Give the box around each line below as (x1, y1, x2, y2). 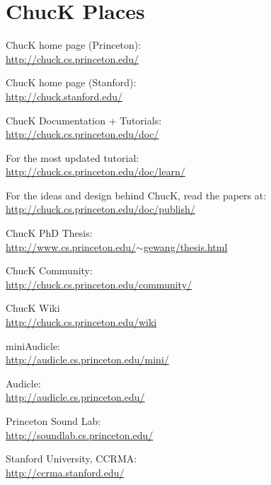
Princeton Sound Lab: (6, 414, 101, 428)
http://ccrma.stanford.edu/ (6, 464, 125, 479)
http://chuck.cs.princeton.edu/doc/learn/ (6, 164, 185, 179)
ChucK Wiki (6, 300, 60, 315)
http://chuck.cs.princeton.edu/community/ (6, 276, 192, 291)
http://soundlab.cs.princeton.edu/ (6, 427, 154, 442)
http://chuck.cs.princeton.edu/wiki (6, 315, 157, 329)
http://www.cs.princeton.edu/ (6, 239, 137, 254)
